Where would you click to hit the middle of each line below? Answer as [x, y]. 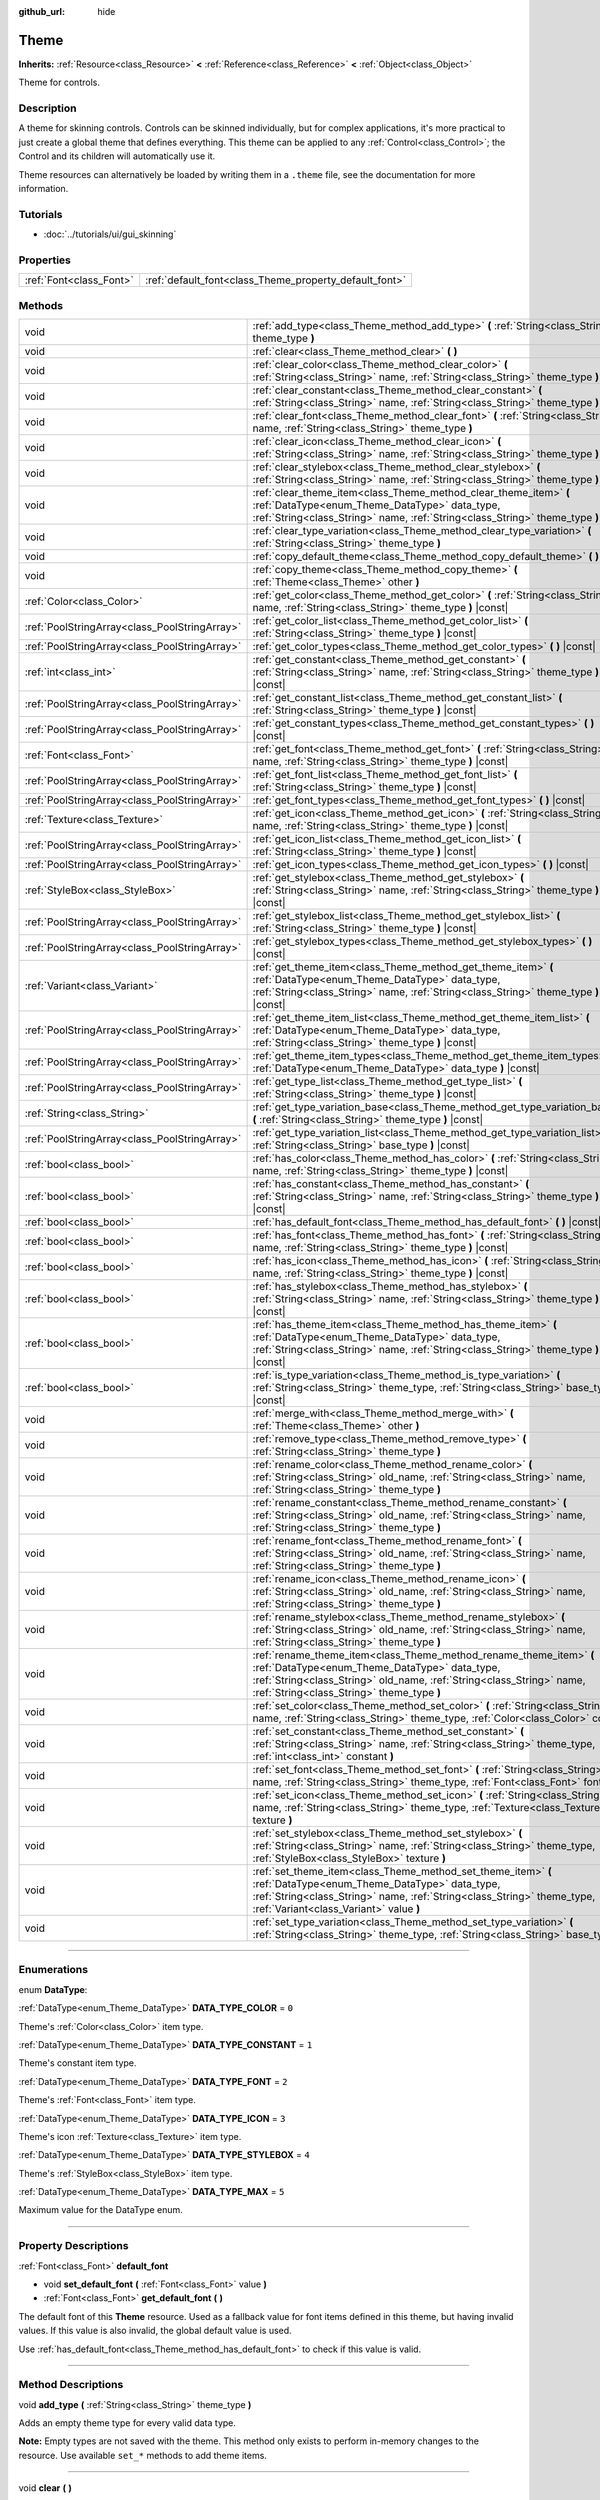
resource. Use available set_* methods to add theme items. [142, 2455]
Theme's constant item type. [77, 2063]
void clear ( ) [45, 2488]
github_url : [41, 11]
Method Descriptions [71, 2385]
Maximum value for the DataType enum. [101, 2210]
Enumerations [53, 1970]
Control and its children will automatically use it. [117, 156]
